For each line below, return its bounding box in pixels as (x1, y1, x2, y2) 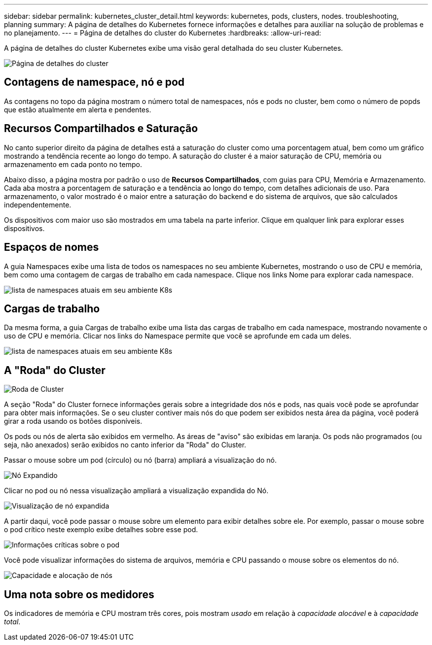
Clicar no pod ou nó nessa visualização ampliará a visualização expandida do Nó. (4, 486, 269, 495)
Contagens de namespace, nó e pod (4, 76, 185, 89)
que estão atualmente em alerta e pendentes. (4, 105, 151, 114)
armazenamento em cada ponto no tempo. (4, 160, 142, 169)
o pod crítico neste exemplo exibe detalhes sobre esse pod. (4, 525, 198, 534)
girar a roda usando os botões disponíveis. (4, 417, 143, 426)
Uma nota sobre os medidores (4, 588, 154, 601)
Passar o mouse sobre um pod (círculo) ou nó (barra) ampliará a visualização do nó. (4, 456, 277, 465)
